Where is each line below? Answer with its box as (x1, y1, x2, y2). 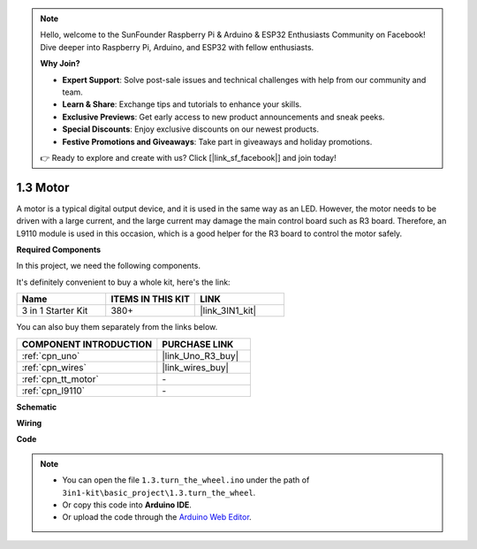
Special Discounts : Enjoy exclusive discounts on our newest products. (62, 124, 320, 134)
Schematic (16, 401, 57, 412)
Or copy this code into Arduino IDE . (62, 499, 192, 510)
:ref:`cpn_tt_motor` (21, 372, 99, 385)
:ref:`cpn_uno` (21, 349, 80, 362)
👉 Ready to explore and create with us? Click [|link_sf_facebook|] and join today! (40, 152, 337, 163)
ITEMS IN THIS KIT (110, 293, 190, 305)
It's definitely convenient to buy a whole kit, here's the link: (16, 277, 231, 287)
